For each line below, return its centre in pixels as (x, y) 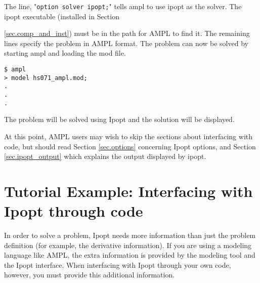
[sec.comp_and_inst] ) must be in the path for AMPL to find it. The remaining (127, 33)
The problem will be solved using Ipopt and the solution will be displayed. (119, 119)
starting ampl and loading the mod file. (65, 53)
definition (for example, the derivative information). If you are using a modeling (128, 245)
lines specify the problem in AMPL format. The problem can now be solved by (126, 43)
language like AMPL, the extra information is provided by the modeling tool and (130, 255)
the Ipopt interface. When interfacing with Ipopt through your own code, (118, 265)
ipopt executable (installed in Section (62, 16)
